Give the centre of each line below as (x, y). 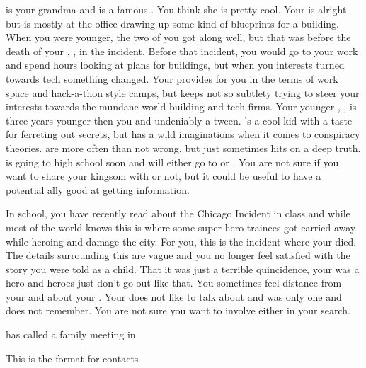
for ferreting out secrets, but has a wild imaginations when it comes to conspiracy (183, 134)
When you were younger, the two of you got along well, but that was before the (178, 37)
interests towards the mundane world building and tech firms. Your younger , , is (181, 107)
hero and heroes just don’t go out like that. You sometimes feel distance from (174, 283)
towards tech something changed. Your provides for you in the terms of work (172, 78)
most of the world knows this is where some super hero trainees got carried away (181, 227)
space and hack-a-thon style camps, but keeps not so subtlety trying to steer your (183, 92)
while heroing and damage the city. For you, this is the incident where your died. (181, 241)
